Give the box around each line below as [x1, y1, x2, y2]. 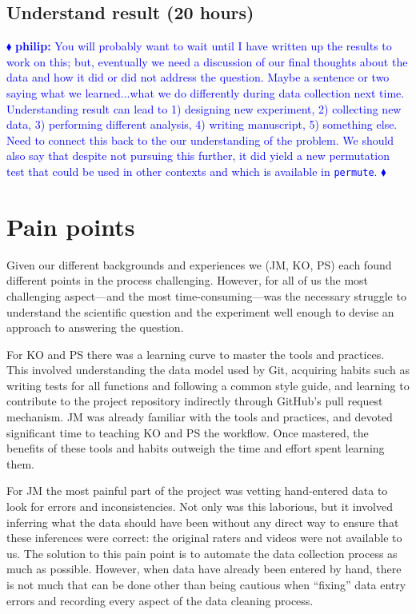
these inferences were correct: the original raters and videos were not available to [6, 529, 402, 546]
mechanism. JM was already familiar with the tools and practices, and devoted [6, 409, 393, 425]
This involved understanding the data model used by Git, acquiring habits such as [6, 361, 410, 378]
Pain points [6, 209, 135, 242]
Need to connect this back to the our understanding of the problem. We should [6, 131, 394, 148]
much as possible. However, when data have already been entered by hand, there [6, 560, 402, 577]
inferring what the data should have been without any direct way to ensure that [6, 513, 399, 530]
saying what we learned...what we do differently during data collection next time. [6, 84, 405, 101]
